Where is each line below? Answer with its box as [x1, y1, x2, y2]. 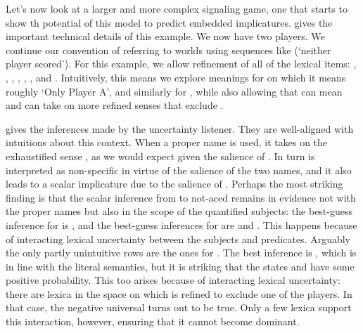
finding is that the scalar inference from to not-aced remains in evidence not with [6, 190, 356, 204]
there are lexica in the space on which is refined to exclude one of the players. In [6, 286, 352, 301]
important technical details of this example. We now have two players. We [6, 29, 325, 44]
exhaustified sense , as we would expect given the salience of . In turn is [6, 148, 315, 163]
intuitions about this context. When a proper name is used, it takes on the [6, 135, 328, 150]
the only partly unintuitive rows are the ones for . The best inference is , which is [6, 245, 357, 260]
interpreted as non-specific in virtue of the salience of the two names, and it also [6, 162, 352, 177]
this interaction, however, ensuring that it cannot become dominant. [6, 314, 300, 329]
